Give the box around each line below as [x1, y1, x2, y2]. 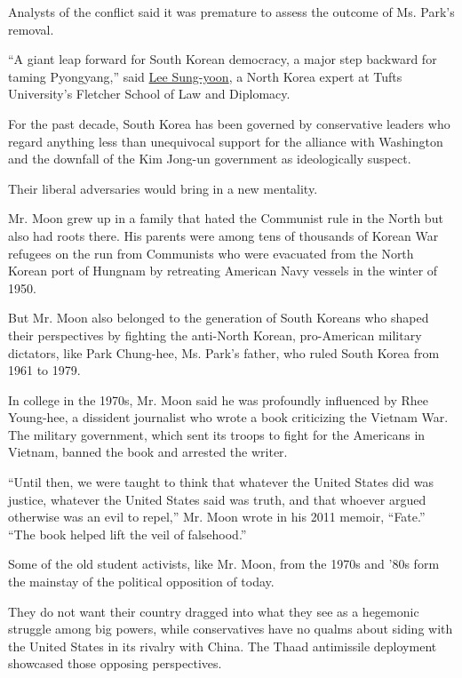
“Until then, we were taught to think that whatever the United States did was [8, 473, 434, 491]
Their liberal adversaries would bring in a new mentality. [8, 179, 318, 197]
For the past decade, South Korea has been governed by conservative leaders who [8, 114, 450, 132]
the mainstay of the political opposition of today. [8, 572, 275, 591]
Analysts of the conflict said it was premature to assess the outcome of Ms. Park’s [8, 3, 455, 20]
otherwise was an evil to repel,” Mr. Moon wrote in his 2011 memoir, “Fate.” [8, 507, 426, 526]
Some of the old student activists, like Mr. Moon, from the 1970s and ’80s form [8, 554, 440, 573]
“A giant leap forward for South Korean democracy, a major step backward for [8, 50, 437, 68]
